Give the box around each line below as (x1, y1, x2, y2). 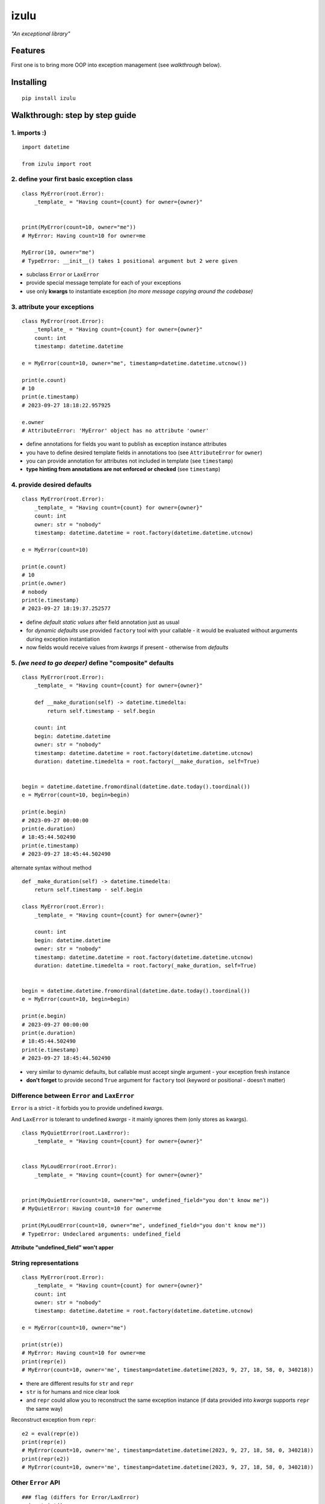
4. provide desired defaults (11, 481, 92, 489)
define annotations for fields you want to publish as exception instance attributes (26, 440, 227, 448)
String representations (11, 1259, 79, 1267)
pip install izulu (22, 94, 76, 102)
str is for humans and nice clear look (26, 1388, 120, 1395)
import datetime (22, 143, 70, 150)
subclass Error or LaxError (26, 271, 99, 278)
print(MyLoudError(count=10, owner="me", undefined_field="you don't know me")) (22, 1222, 267, 1229)
